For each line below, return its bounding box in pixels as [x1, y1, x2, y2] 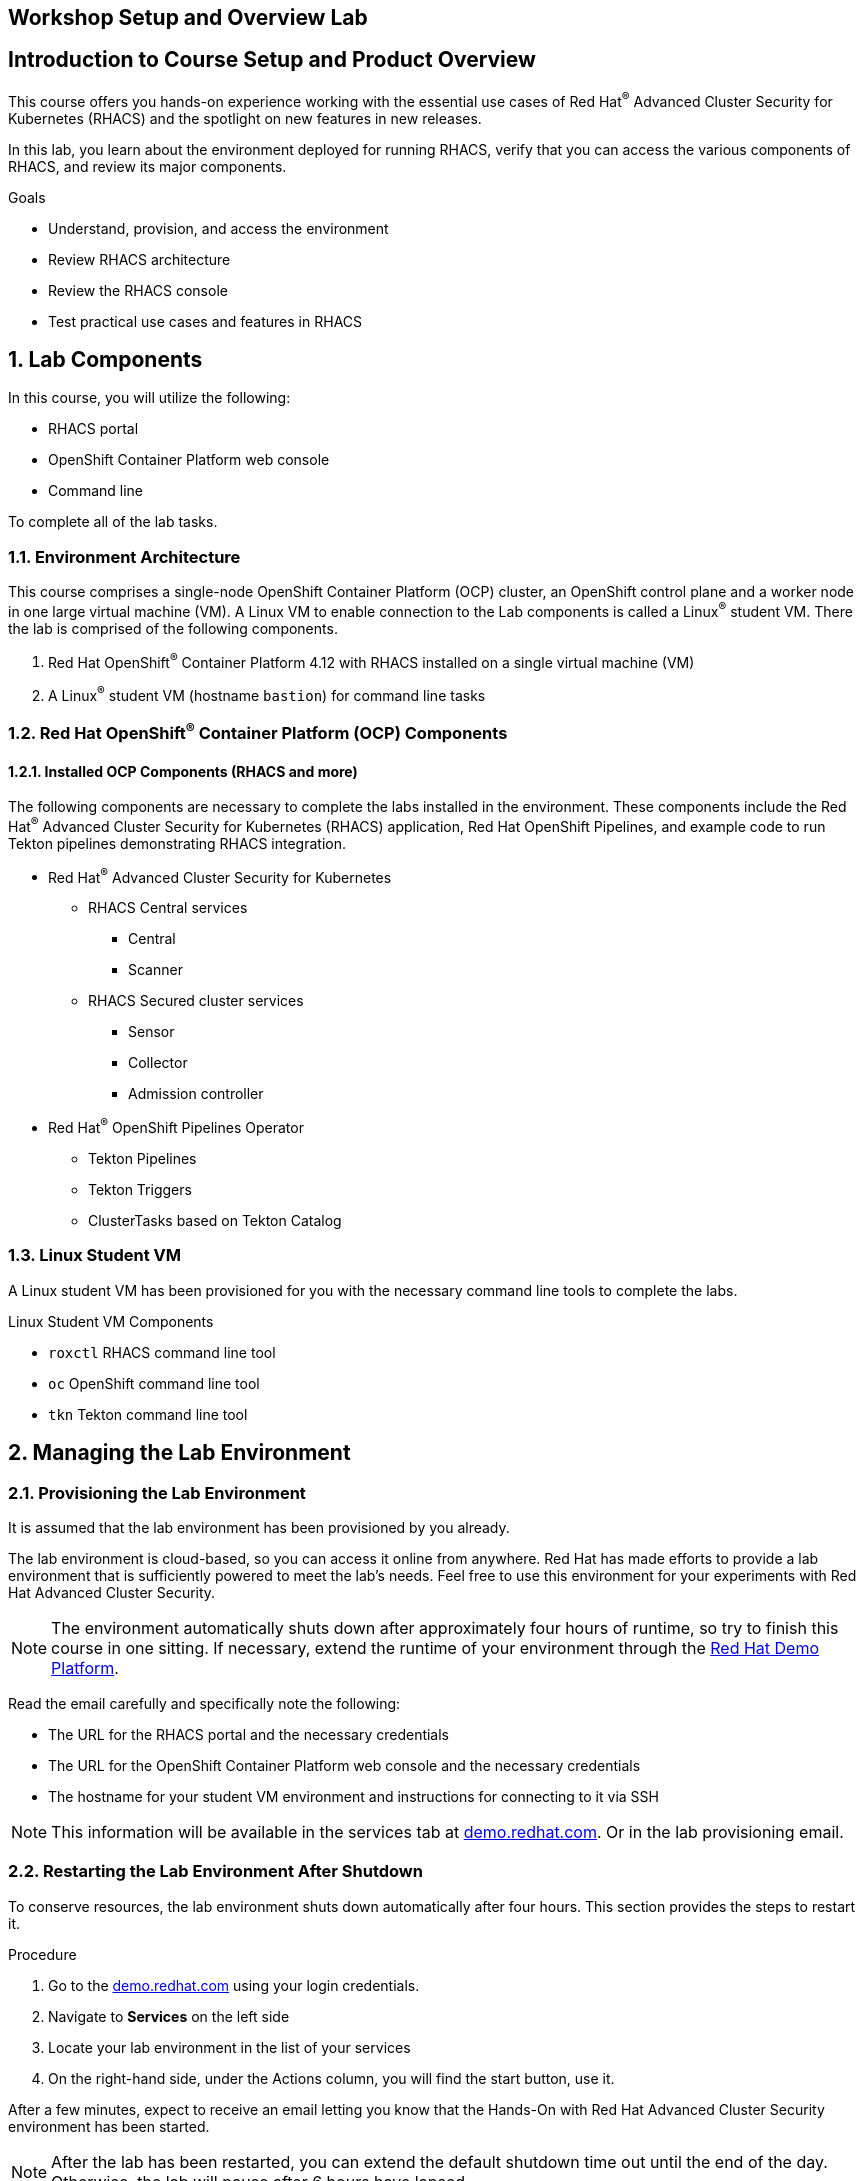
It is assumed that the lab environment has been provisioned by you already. [8, 1519, 510, 1537]
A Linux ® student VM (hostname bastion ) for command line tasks [48, 684, 486, 705]
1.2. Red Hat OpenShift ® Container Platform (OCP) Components [8, 720, 508, 744]
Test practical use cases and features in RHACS [48, 312, 363, 330]
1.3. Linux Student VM [8, 1245, 182, 1266]
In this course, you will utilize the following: [8, 389, 291, 407]
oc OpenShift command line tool [48, 1374, 260, 1392]
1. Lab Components [8, 346, 203, 372]
